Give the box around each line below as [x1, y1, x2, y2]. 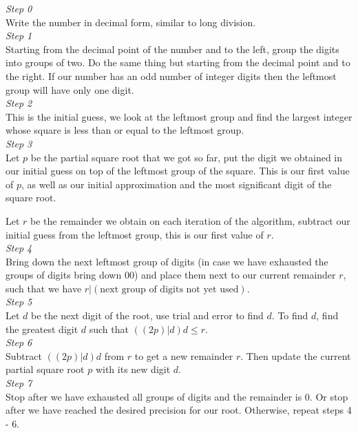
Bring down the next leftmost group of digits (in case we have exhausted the [6, 254, 328, 268]
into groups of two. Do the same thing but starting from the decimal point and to [6, 55, 350, 70]
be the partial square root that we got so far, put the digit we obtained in [30, 150, 342, 164]
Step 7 [6, 376, 32, 390]
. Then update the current [240, 348, 351, 363]
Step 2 [6, 96, 32, 110]
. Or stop [309, 389, 348, 403]
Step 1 [6, 28, 32, 43]
